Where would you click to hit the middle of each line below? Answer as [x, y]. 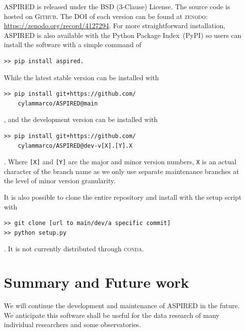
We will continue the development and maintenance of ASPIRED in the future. [122, 305]
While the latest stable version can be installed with [82, 77]
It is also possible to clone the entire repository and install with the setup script [123, 197]
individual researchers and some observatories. [73, 324]
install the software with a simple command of [73, 44]
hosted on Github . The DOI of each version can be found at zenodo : [106, 16]
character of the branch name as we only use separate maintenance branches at [122, 171]
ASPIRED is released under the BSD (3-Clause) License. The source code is [117, 6]
